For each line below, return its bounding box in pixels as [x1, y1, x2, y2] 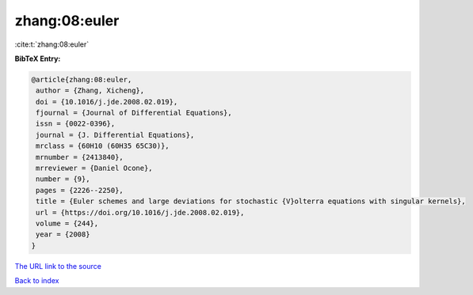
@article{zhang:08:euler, [31, 75, 132, 84]
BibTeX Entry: [14, 54, 61, 63]
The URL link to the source [14, 261, 102, 270]
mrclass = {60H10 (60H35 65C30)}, [36, 142, 170, 150]
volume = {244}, [36, 219, 99, 228]
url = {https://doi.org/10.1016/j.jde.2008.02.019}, [36, 208, 245, 217]
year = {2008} [36, 230, 90, 239]
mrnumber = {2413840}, [36, 153, 124, 161]
